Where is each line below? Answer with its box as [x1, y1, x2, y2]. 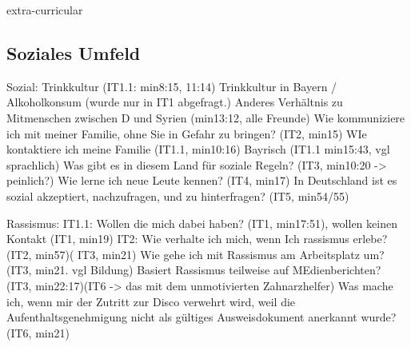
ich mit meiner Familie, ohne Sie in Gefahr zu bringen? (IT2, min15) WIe [6, 125, 367, 142]
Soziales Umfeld [6, 40, 141, 65]
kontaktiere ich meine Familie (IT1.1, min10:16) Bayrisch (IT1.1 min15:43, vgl [6, 141, 390, 158]
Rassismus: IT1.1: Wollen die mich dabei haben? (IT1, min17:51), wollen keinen [6, 214, 397, 231]
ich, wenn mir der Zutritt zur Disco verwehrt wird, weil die [6, 293, 296, 309]
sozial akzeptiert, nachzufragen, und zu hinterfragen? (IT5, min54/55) [6, 187, 349, 204]
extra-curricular [6, 2, 83, 18]
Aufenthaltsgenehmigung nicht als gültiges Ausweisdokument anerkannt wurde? [6, 309, 397, 325]
